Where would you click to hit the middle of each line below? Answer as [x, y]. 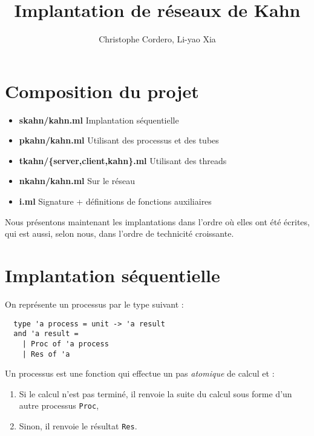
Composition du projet [102, 91]
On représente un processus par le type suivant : [94, 304]
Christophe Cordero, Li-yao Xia [157, 39]
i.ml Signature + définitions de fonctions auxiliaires [115, 201]
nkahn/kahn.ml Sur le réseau [77, 181]
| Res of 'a [46, 354]
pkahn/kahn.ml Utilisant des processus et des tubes [119, 140]
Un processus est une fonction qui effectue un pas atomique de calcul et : [140, 373]
